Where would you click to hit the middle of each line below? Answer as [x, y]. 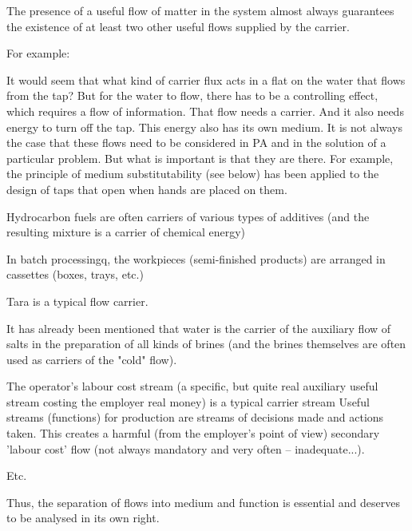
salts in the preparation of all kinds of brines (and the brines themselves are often [206, 344]
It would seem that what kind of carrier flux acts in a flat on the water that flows [206, 79]
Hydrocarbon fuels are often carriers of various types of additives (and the [188, 216]
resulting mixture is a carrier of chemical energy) [126, 232]
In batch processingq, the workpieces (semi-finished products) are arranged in [196, 258]
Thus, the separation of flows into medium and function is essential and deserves [204, 502]
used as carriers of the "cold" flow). [92, 359]
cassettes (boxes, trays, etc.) [75, 274]
